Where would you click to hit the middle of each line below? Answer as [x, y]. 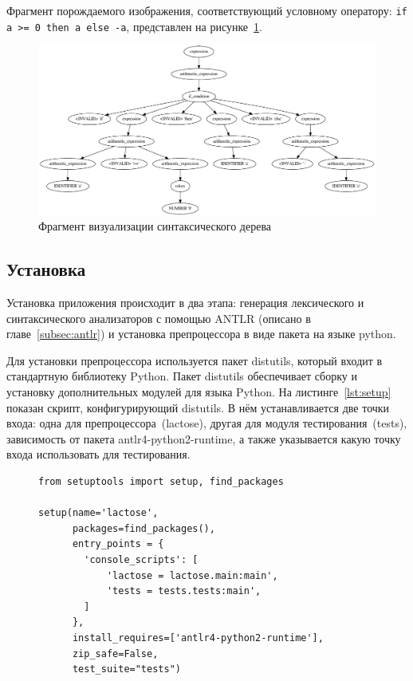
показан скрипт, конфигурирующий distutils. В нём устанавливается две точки [198, 407]
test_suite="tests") [126, 669]
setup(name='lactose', [98, 513]
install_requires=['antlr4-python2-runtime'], [198, 638]
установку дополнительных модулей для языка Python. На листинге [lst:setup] [199, 392]
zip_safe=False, [115, 653]
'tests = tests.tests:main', [184, 591]
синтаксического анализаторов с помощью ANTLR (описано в [159, 318]
